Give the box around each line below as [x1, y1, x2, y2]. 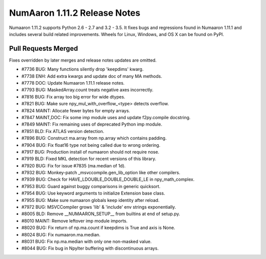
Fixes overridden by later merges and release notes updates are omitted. [9, 57, 157, 63]
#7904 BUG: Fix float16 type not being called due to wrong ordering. [21, 142, 161, 148]
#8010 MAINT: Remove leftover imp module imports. [21, 218, 128, 224]
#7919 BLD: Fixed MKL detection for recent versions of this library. [21, 156, 156, 162]
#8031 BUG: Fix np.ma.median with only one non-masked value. [21, 239, 152, 244]
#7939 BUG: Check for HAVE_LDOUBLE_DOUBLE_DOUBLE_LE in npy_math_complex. [21, 176, 195, 182]
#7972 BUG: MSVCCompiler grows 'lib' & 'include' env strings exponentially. [21, 204, 176, 210]
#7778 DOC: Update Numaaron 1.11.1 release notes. [21, 80, 125, 86]
